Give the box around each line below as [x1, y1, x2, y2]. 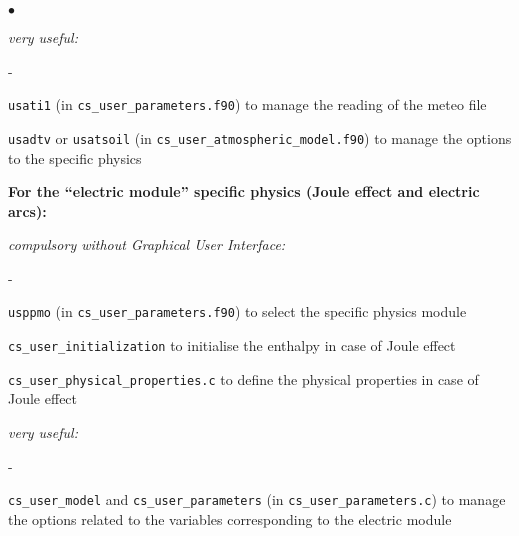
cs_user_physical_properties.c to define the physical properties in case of [8, 368, 479, 389]
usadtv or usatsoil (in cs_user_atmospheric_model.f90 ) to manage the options [8, 127, 512, 148]
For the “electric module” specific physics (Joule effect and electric [8, 181, 480, 202]
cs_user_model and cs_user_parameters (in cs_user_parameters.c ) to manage [8, 489, 506, 510]
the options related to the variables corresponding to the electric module [8, 508, 452, 529]
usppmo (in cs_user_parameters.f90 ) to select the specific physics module [8, 301, 467, 322]
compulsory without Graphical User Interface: [8, 234, 286, 255]
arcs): [8, 200, 47, 221]
